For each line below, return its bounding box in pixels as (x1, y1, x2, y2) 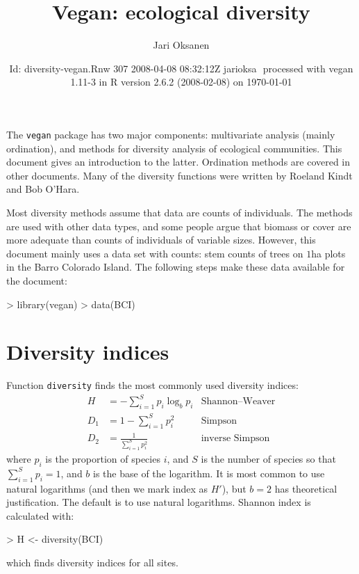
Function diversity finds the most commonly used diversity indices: (6, 378, 299, 392)
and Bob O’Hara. (6, 182, 80, 196)
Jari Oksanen (153, 38, 210, 52)
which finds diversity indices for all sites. (6, 555, 178, 569)
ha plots (311, 246, 346, 260)
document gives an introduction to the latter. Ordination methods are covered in (6, 154, 351, 169)
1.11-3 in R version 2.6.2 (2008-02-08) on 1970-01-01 (70, 74, 292, 89)
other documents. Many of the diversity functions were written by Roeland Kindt (6, 168, 353, 182)
